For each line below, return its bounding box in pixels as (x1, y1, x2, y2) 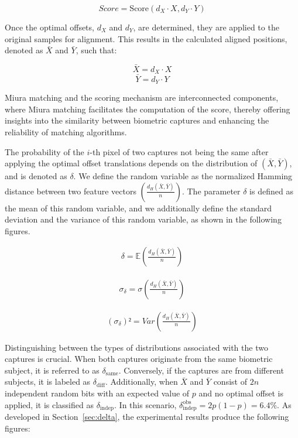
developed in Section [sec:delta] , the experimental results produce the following (5, 410, 289, 423)
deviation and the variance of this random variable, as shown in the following (5, 213, 282, 225)
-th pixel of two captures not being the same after (90, 145, 269, 158)
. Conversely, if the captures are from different (118, 364, 284, 376)
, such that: (76, 44, 117, 56)
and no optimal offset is (198, 386, 283, 399)
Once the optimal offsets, (5, 21, 94, 33)
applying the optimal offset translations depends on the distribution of (5, 157, 258, 169)
